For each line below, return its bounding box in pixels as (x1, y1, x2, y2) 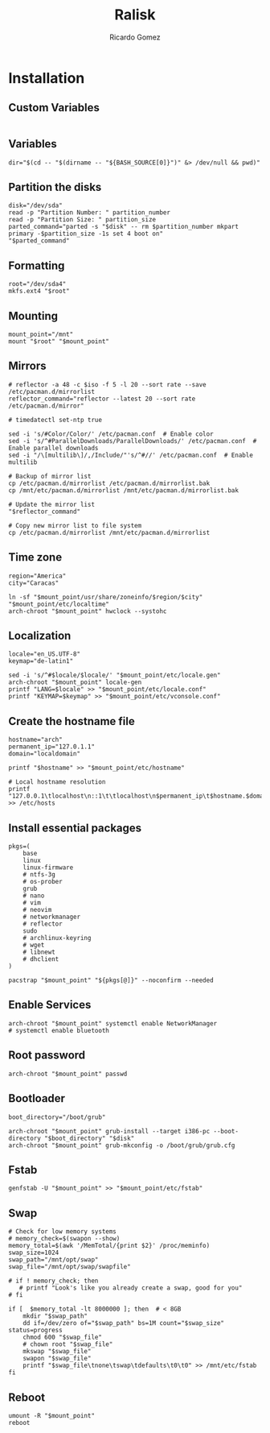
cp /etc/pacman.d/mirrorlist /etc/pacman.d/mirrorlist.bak (8, 479, 211, 487)
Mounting (8, 309, 59, 323)
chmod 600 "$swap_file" (22, 1333, 103, 1342)
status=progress (8, 1327, 63, 1335)
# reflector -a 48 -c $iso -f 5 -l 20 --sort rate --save (8, 380, 207, 388)
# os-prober (22, 878, 63, 886)
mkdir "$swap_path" (22, 1312, 88, 1320)
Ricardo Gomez (109, 32, 161, 42)
